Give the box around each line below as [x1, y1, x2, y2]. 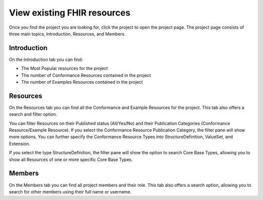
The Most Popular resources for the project [21, 66, 108, 72]
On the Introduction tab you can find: [9, 56, 83, 62]
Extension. [9, 141, 30, 146]
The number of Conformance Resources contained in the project [21, 72, 151, 78]
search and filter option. [9, 111, 57, 117]
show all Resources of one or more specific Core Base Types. [9, 156, 133, 163]
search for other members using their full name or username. [9, 189, 131, 195]
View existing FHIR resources [9, 7, 131, 18]
